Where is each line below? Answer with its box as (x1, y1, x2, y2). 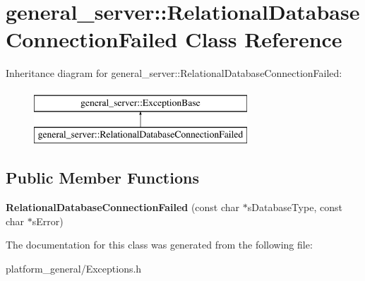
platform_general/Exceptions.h (6, 261, 142, 276)
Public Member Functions (6, 167, 199, 189)
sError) (32, 213, 64, 228)
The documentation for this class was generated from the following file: (6, 237, 313, 252)
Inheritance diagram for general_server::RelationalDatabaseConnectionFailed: (6, 66, 342, 80)
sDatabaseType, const (247, 200, 342, 215)
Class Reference (185, 25, 342, 54)
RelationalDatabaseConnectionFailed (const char (6, 200, 240, 215)
